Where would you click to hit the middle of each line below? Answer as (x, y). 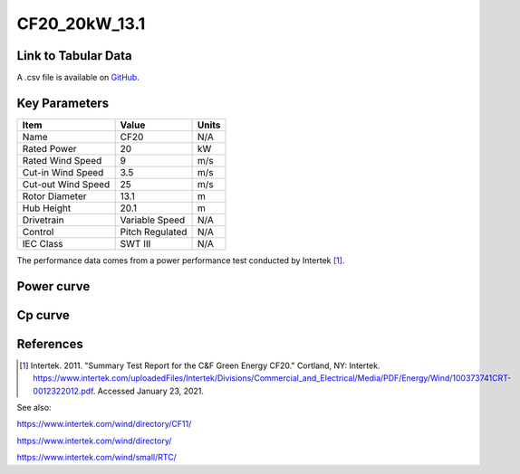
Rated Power (49, 148)
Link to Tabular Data (74, 56)
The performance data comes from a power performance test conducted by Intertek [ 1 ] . (181, 260)
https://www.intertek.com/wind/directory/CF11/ (104, 424)
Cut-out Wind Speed (66, 184)
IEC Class (43, 243)
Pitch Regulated (154, 232)
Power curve (53, 286)
